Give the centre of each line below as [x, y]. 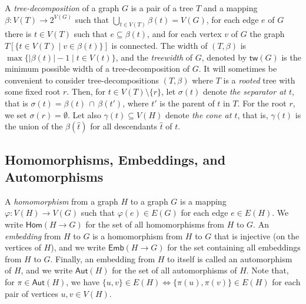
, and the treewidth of [154, 57]
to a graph [149, 201]
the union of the [34, 126]
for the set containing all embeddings [234, 247]
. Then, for [86, 91]
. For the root [262, 103]
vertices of [23, 247]
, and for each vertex [184, 34]
